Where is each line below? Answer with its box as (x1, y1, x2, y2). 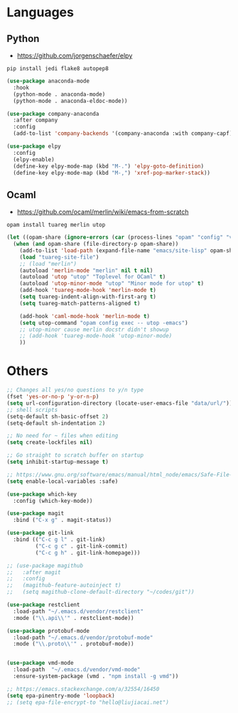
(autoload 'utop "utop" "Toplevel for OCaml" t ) (19, 273, 166, 281)
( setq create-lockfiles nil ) (6, 439, 93, 446)
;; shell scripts (6, 406, 58, 413)
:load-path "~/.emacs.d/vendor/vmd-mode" (13, 666, 141, 673)
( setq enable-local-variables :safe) (6, 477, 119, 485)
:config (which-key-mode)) (13, 497, 93, 504)
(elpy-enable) (13, 156, 55, 163)
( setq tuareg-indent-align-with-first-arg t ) (19, 293, 157, 300)
